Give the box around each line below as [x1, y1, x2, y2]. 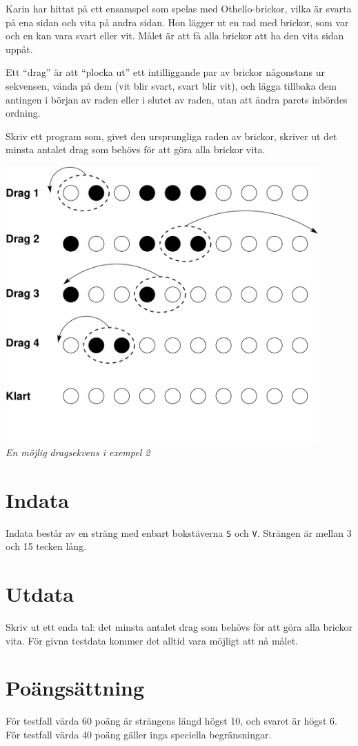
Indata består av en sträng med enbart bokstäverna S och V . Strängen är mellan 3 [6, 525, 352, 540]
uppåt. [6, 41, 33, 56]
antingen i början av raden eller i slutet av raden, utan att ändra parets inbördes [6, 92, 348, 106]
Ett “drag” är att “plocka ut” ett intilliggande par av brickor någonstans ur [6, 65, 326, 79]
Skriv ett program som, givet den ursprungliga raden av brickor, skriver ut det [6, 128, 337, 143]
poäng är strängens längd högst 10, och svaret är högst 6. [95, 714, 337, 728]
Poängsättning [6, 674, 145, 702]
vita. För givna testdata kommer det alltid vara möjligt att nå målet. [6, 633, 298, 647]
